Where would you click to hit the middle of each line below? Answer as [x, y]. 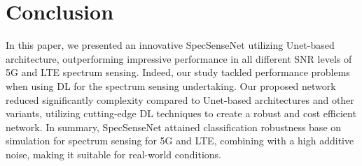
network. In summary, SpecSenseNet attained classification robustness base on [174, 127]
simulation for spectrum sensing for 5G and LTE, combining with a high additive [180, 141]
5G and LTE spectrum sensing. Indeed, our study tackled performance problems [178, 72]
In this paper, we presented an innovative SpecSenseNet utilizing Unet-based [170, 45]
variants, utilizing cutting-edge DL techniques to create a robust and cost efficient [181, 113]
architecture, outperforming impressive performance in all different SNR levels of [179, 58]
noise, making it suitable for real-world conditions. [113, 154]
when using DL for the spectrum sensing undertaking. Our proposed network [171, 85]
